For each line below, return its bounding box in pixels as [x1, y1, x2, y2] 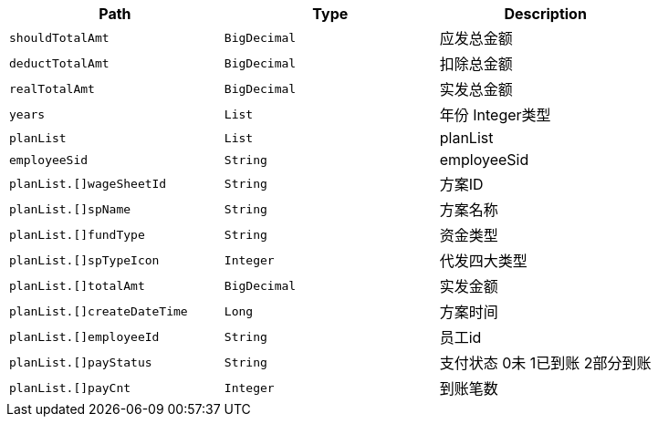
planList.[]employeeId [9, 329, 160, 344]
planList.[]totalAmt [9, 278, 145, 293]
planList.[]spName [9, 202, 131, 216]
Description [504, 5, 587, 23]
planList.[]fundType [9, 227, 145, 242]
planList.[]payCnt [9, 380, 131, 395]
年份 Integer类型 [439, 106, 551, 124]
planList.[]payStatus [9, 355, 152, 369]
